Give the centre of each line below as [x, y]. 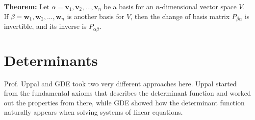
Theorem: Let [27, 6]
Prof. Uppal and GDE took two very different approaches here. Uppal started [120, 83]
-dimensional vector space [198, 6]
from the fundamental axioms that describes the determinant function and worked [127, 93]
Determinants [51, 60]
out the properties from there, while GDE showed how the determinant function [124, 102]
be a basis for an [128, 6]
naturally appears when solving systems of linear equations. [93, 112]
